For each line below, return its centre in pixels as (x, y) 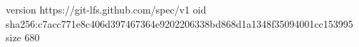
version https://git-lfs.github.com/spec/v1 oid (106, 9)
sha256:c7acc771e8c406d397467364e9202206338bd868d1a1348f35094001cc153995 (179, 23)
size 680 (23, 37)
